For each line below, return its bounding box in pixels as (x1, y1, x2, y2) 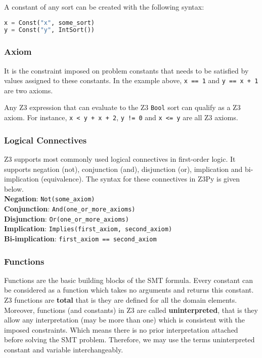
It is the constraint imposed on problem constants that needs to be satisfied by (4, 65, 249, 76)
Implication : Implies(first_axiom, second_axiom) (4, 223, 172, 234)
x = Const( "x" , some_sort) (4, 19, 95, 26)
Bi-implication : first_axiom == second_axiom (4, 233, 157, 243)
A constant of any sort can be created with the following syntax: (4, 2, 204, 12)
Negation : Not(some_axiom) (4, 193, 95, 204)
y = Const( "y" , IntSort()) (4, 26, 95, 34)
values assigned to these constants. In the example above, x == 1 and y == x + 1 (4, 75, 258, 86)
